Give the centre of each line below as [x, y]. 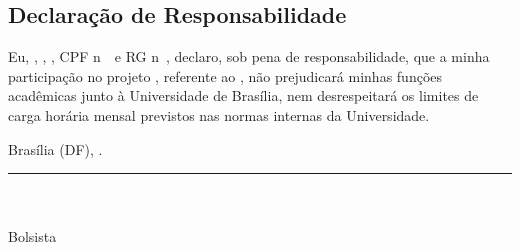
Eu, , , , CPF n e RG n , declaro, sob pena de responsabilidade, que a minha [249, 56]
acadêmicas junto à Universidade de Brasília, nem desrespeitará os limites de [243, 95]
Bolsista [32, 236]
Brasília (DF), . [55, 148]
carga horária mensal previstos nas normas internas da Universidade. [219, 114]
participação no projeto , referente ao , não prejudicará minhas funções [225, 75]
